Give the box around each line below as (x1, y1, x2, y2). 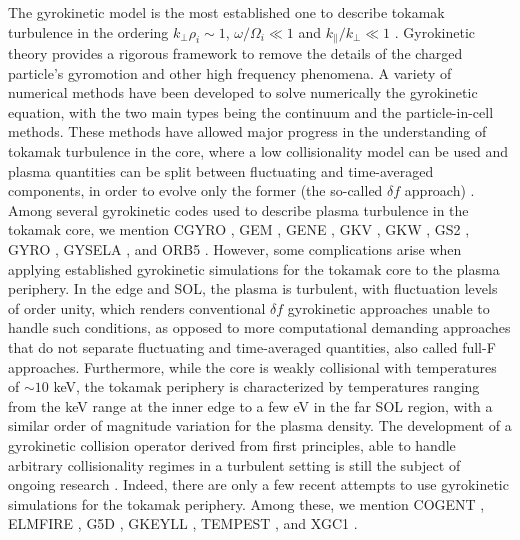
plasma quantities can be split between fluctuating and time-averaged (8, 160, 434, 181)
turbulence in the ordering (8, 21, 169, 42)
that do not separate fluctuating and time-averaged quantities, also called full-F (8, 336, 496, 357)
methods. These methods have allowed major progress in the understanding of (8, 121, 487, 142)
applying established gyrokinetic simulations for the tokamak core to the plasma (8, 258, 500, 279)
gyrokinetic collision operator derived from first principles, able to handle (8, 434, 456, 455)
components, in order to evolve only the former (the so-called (8, 180, 383, 201)
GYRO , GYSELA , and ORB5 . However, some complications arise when (8, 238, 462, 259)
